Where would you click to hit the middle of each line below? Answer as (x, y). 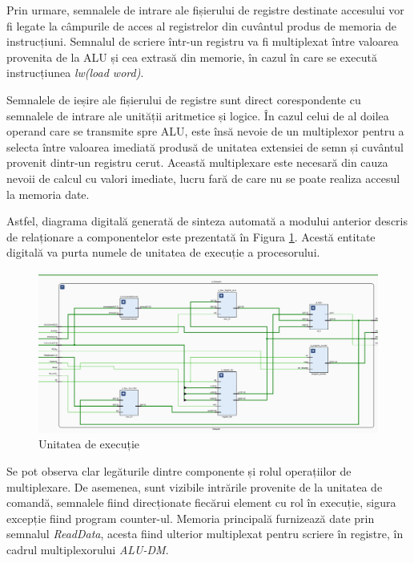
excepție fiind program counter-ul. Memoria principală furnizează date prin (191, 518)
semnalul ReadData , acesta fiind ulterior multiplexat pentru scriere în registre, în (205, 534)
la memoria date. (48, 194)
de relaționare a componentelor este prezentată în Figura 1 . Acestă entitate (191, 236)
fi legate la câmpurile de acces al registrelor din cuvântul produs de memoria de (201, 25)
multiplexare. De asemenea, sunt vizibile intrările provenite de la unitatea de (195, 486)
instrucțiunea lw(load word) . (75, 73)
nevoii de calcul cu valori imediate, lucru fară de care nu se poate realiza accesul (203, 178)
